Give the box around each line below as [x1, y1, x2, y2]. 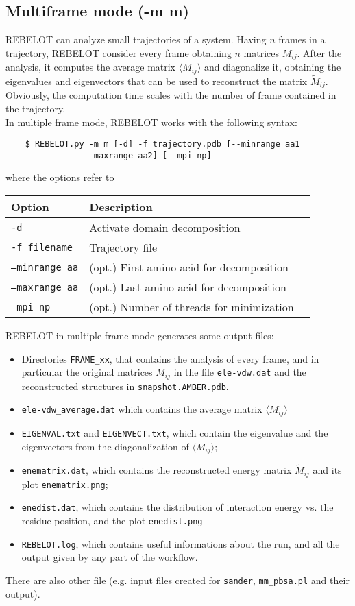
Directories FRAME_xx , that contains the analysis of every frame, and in [21, 351, 319, 365]
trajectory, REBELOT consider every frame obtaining [5, 45, 232, 60]
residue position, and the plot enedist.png [21, 513, 203, 527]
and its [313, 463, 342, 477]
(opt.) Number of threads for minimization [89, 299, 294, 315]
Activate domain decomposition [89, 219, 241, 236]
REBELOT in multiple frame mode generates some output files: [5, 328, 274, 343]
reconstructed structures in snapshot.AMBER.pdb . [21, 378, 229, 393]
